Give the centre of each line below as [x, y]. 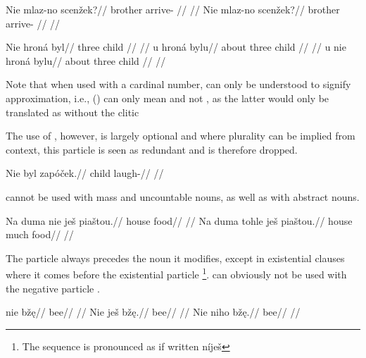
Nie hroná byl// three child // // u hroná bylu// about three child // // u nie [176, 47]
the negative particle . [53, 288]
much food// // [40, 234]
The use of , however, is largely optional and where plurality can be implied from [181, 136]
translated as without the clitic [72, 112]
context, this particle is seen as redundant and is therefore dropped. [152, 149]
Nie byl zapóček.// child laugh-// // [85, 173]
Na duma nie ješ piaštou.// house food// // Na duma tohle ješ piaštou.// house [179, 220]
